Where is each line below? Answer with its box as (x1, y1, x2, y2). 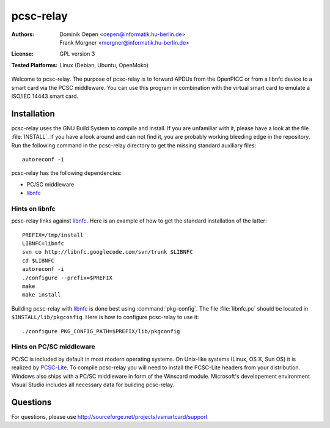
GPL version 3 (59, 50, 95, 57)
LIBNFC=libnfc (22, 240, 64, 247)
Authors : (11, 31, 35, 38)
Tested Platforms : (11, 61, 58, 68)
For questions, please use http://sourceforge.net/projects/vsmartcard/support (11, 413, 208, 420)
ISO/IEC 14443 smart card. (11, 92, 79, 100)
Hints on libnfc (11, 204, 56, 213)
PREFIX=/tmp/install (22, 231, 84, 238)
